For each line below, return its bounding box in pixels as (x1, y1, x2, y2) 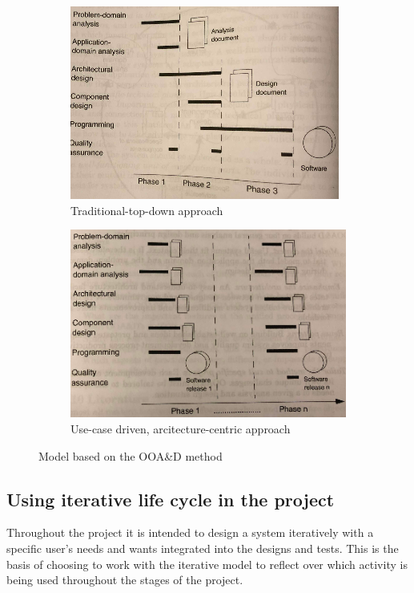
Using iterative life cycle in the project (6, 486, 335, 511)
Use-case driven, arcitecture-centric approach (70, 420, 291, 437)
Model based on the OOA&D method (38, 447, 223, 464)
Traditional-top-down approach (70, 201, 223, 218)
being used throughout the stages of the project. (6, 571, 243, 588)
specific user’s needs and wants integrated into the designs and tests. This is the (6, 540, 399, 557)
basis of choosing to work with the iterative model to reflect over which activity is (6, 555, 408, 572)
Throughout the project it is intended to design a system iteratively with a (6, 524, 374, 541)
